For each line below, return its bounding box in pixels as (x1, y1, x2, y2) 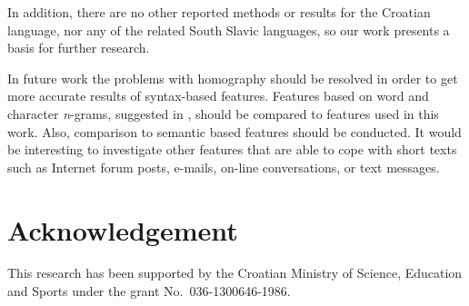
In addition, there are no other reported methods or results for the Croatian (7, 3, 431, 21)
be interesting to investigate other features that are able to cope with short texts (7, 140, 457, 159)
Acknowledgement (7, 211, 238, 248)
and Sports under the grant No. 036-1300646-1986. (7, 281, 291, 301)
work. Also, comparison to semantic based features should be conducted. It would (7, 122, 462, 141)
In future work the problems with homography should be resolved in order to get (7, 68, 458, 87)
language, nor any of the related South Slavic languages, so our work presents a (7, 20, 450, 39)
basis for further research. (7, 38, 150, 57)
